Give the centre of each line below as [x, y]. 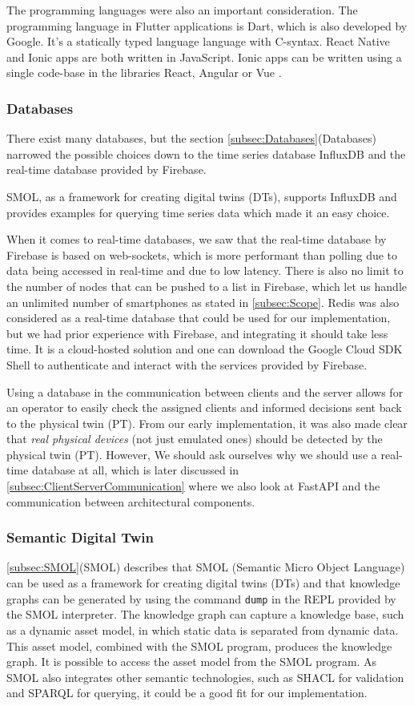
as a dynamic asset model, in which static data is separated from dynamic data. [203, 629]
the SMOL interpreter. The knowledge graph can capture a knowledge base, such [205, 614]
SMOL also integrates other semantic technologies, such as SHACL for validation [205, 677]
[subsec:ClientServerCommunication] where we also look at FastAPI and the [193, 486]
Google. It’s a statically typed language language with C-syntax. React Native [198, 41]
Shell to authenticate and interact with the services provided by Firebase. [187, 364]
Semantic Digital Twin [80, 537]
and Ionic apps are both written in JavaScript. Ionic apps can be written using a [204, 56]
